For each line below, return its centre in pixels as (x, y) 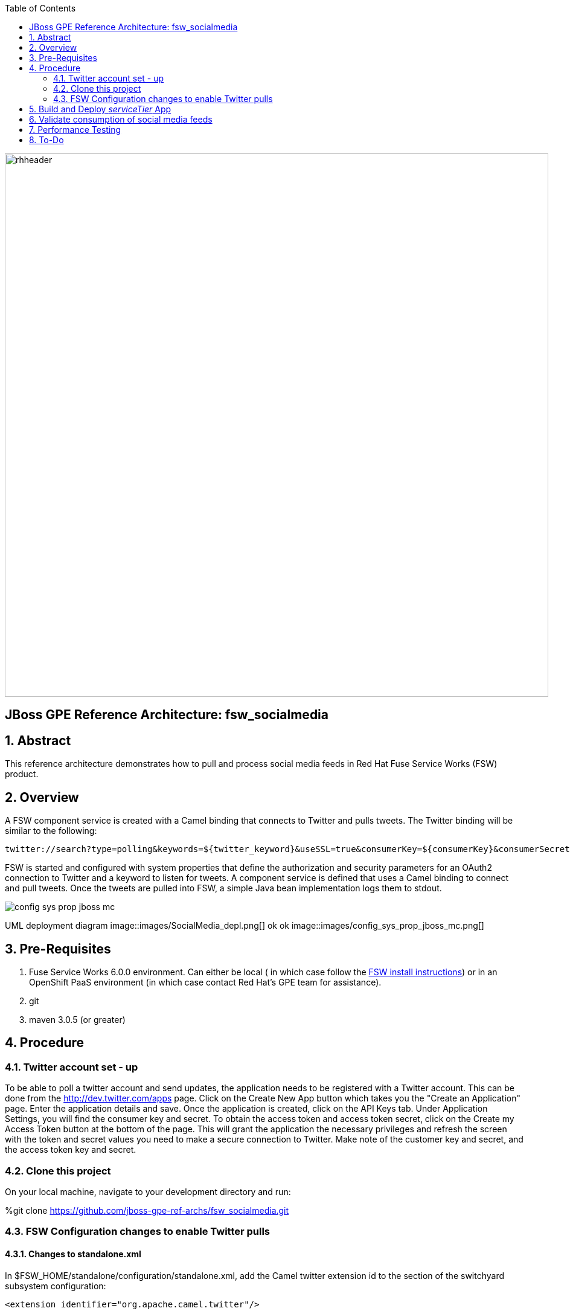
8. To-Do (46, 140)
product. (22, 774)
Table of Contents (40, 8)
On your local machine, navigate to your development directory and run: (148, 1191)
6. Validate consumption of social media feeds (121, 119)
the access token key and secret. (71, 1150)
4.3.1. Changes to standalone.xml (73, 1254)
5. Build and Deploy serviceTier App (100, 109)
